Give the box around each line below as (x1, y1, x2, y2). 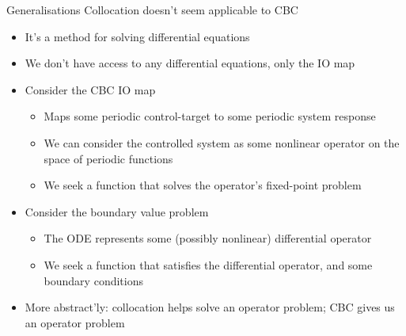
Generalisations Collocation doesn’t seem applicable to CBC (6, 2, 298, 17)
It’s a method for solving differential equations (25, 28, 250, 44)
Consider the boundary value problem (25, 203, 209, 220)
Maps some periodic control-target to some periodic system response (44, 108, 376, 124)
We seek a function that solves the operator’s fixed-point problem (44, 177, 362, 193)
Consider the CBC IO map (25, 81, 156, 97)
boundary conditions (44, 272, 143, 288)
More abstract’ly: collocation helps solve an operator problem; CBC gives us (25, 299, 395, 315)
